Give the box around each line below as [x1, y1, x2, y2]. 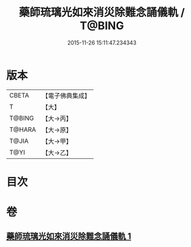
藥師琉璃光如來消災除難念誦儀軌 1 [6, 231, 132, 242]
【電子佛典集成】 [42, 91, 91, 100]
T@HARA [9, 125, 36, 134]
